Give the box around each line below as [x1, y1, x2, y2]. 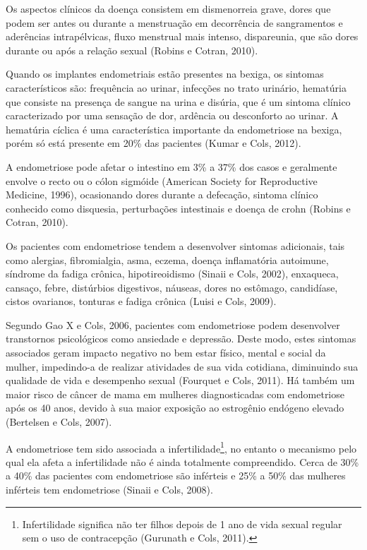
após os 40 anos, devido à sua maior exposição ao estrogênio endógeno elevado [6, 400, 344, 415]
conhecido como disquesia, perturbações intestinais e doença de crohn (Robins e [6, 201, 351, 215]
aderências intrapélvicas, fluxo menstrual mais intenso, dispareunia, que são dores [6, 29, 359, 44]
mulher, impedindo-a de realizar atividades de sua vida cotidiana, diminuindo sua [6, 359, 359, 373]
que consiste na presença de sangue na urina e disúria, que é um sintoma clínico [6, 94, 351, 109]
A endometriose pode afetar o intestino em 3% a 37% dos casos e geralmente [6, 159, 337, 174]
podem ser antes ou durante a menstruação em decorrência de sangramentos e [6, 15, 343, 30]
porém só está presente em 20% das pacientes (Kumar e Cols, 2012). [6, 136, 301, 150]
